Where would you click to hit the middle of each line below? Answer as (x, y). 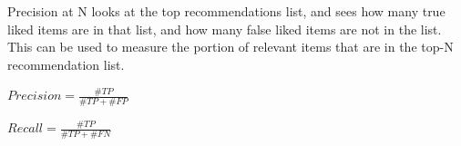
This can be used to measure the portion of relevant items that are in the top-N (230, 47)
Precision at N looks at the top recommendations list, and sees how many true (226, 11)
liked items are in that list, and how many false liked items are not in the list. (225, 29)
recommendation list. (66, 64)
